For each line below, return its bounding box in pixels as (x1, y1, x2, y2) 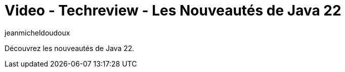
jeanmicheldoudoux (5, 28, 70, 37)
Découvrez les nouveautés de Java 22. (5, 43, 135, 52)
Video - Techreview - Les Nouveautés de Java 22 (5, 2, 341, 19)
